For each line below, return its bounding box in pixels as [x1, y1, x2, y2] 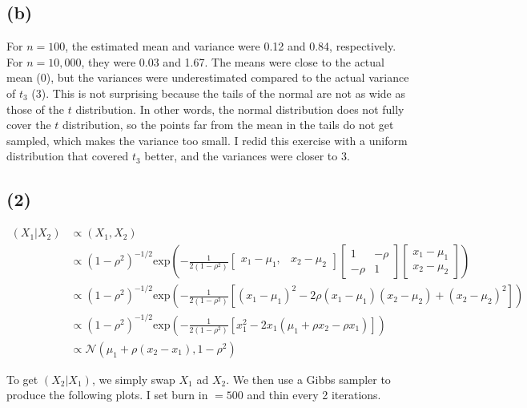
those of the [6, 100, 65, 117]
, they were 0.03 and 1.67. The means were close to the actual [81, 53, 384, 70]
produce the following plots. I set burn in [6, 386, 208, 403]
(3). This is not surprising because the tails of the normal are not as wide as [31, 84, 405, 101]
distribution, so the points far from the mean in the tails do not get [62, 116, 394, 133]
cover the [6, 116, 51, 133]
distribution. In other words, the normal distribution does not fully [75, 100, 404, 117]
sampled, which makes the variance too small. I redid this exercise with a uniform [6, 131, 408, 148]
